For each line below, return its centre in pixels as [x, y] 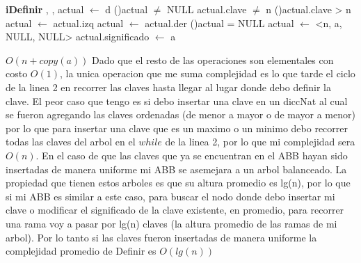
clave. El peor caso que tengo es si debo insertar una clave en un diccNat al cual [177, 101]
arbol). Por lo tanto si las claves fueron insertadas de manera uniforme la [161, 237]
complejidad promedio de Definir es [81, 251]
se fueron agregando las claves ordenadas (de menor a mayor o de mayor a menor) [180, 114]
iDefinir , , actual [45, 9]
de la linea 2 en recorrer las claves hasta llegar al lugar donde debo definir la [168, 87]
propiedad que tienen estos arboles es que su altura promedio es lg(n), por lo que [178, 183]
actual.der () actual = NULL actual [219, 23]
